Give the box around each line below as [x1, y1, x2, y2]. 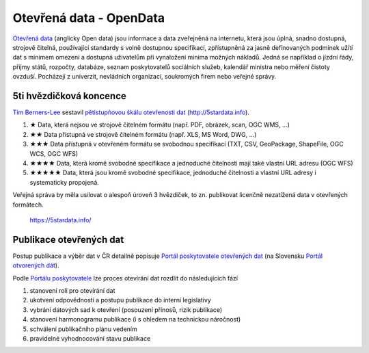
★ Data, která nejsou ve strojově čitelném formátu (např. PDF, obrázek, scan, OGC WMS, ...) [29, 120, 290, 129]
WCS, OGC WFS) [29, 149, 79, 157]
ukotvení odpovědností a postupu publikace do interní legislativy [29, 296, 211, 304]
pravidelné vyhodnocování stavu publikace [29, 334, 151, 342]
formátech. [12, 200, 44, 209]
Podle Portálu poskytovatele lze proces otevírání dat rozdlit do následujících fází [12, 274, 238, 282]
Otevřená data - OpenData [12, 10, 165, 25]
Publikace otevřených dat [12, 233, 124, 246]
